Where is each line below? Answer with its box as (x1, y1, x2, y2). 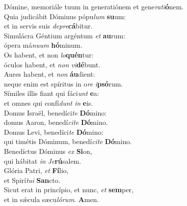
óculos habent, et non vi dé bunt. (4, 59, 101, 69)
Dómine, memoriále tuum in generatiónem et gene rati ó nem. (4, 1, 184, 11)
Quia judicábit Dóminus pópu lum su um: (4, 11, 126, 21)
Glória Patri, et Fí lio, (4, 165, 69, 176)
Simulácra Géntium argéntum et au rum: (4, 30, 126, 40)
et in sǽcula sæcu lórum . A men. (4, 194, 99, 204)
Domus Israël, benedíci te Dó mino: (4, 107, 107, 118)
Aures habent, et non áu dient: (4, 69, 95, 79)
